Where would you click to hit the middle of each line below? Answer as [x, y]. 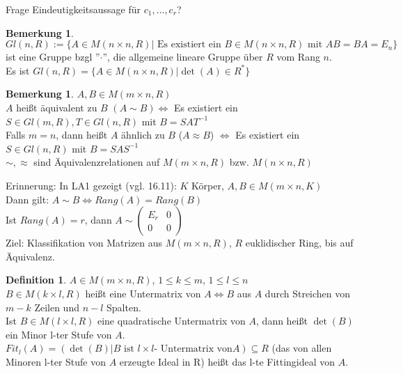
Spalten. [124, 307]
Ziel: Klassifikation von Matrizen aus [84, 243]
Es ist [18, 70]
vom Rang [298, 57]
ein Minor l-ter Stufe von [59, 334]
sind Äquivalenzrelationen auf [97, 162]
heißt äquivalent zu [57, 107]
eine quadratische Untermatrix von [171, 321]
